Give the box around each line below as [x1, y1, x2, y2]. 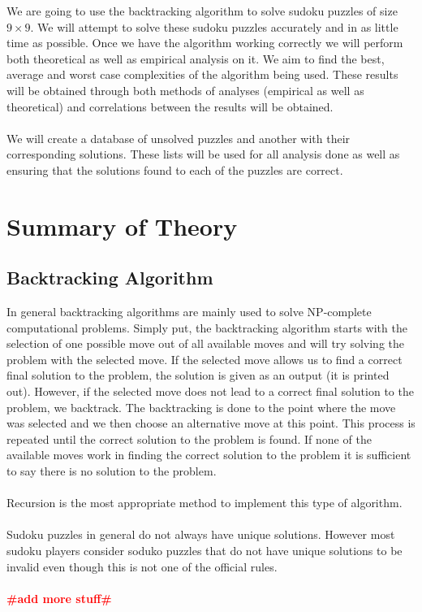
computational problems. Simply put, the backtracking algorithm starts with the [6, 319, 407, 336]
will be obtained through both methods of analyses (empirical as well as [6, 81, 364, 98]
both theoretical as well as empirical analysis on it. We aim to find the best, [6, 50, 385, 67]
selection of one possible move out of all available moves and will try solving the [6, 335, 404, 352]
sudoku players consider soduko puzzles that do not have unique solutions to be [6, 542, 403, 559]
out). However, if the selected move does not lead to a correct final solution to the [6, 383, 414, 400]
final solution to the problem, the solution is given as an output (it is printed [6, 367, 390, 384]
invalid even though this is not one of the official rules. [6, 558, 278, 575]
